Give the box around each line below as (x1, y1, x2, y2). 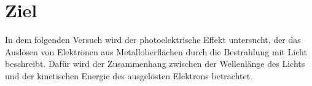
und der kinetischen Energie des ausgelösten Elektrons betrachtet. (5, 69, 253, 82)
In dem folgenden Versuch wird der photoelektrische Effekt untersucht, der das (5, 33, 301, 46)
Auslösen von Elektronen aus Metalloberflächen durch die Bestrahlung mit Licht (5, 45, 307, 58)
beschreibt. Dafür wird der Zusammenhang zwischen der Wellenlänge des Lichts (5, 57, 305, 70)
